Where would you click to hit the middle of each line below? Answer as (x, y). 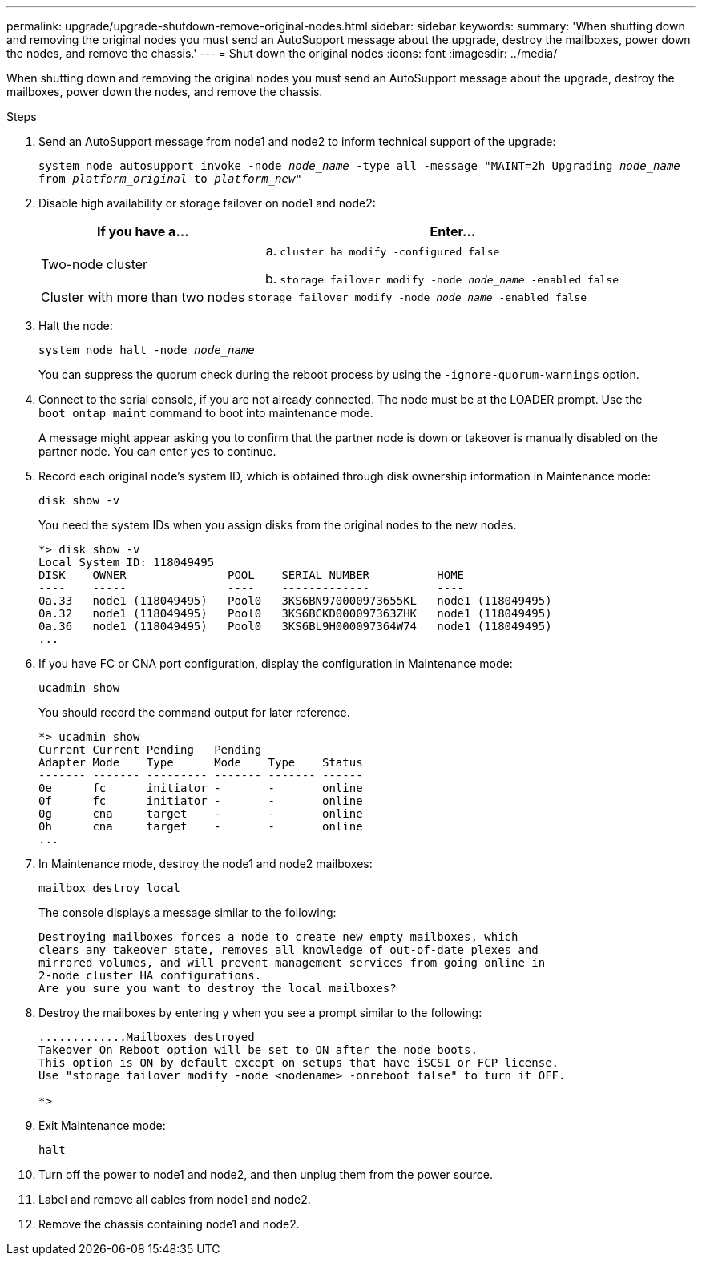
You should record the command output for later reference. (194, 712)
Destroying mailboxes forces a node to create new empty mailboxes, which (278, 937)
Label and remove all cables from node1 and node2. (175, 1199)
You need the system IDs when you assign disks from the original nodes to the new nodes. (278, 525)
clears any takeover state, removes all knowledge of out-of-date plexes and (288, 950)
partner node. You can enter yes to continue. (157, 451)
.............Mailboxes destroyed (147, 1037)
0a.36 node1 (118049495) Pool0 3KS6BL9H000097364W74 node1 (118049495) (295, 626)
